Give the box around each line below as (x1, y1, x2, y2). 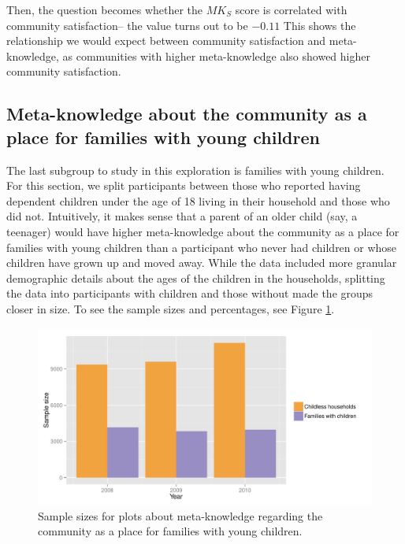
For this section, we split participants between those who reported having (6, 177, 361, 194)
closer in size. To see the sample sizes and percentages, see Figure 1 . (6, 300, 335, 316)
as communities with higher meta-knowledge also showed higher (62, 47, 370, 64)
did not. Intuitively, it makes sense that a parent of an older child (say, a (6, 208, 358, 224)
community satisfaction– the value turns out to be (6, 17, 248, 33)
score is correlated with (235, 2, 347, 17)
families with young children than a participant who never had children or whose (6, 239, 397, 255)
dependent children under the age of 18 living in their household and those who (6, 192, 390, 209)
